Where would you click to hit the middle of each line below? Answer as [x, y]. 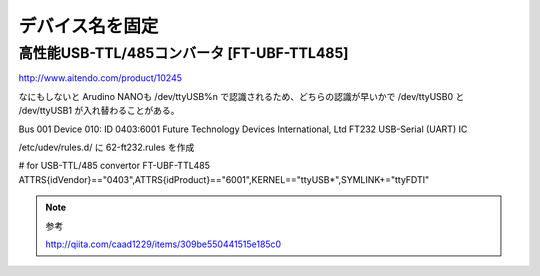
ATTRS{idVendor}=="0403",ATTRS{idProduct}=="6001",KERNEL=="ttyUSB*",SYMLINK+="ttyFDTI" [224, 179]
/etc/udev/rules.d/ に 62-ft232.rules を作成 [106, 147]
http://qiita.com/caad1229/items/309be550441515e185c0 [163, 244]
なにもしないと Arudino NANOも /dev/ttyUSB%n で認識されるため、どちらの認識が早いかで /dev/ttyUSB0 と [241, 96]
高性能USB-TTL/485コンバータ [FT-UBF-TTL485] [183, 53]
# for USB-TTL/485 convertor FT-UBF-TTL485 [114, 166]
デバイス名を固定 [88, 26]
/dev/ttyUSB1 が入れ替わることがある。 [99, 111]
